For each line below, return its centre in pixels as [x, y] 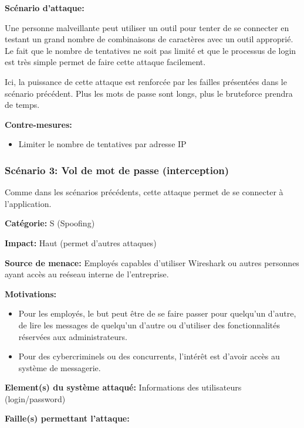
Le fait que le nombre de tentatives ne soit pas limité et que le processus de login [151, 50]
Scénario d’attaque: [45, 8]
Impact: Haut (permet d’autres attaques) [81, 242]
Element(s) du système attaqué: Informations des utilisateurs [123, 387]
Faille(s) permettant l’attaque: [67, 418]
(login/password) [35, 398]
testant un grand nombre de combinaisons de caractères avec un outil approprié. [149, 39]
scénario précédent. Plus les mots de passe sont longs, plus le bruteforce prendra [149, 93]
